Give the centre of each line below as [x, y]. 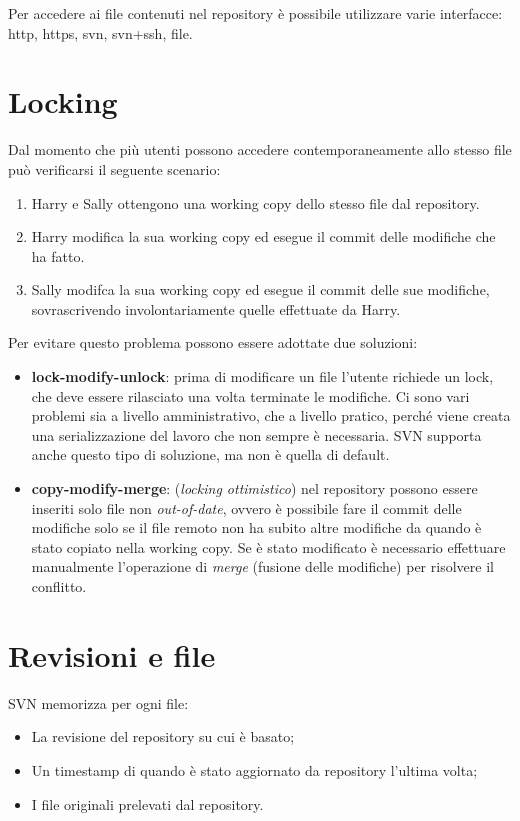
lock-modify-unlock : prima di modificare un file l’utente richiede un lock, [262, 376]
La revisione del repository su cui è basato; [163, 736]
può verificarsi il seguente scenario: [114, 168]
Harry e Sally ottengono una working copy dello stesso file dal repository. [255, 202]
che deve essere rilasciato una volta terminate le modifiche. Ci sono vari [250, 395]
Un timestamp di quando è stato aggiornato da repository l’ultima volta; [254, 769]
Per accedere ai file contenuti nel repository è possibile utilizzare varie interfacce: [255, 13]
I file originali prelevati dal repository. [147, 803]
